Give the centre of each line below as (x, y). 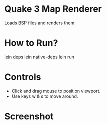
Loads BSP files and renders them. (40, 23)
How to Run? (31, 43)
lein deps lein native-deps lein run (39, 57)
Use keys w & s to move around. (45, 96)
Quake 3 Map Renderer (53, 9)
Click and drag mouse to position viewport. (56, 91)
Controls (23, 77)
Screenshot (29, 116)
